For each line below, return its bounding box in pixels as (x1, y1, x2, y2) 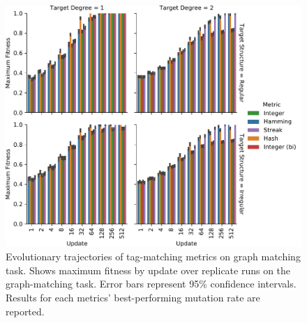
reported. (6, 304, 45, 318)
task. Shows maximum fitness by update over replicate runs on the (6, 262, 291, 277)
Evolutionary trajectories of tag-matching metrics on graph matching (6, 249, 301, 264)
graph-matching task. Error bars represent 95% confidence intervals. (6, 276, 297, 291)
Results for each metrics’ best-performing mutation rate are (6, 290, 260, 304)
